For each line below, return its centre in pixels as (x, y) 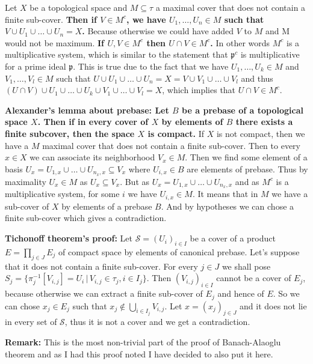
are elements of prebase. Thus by (247, 168)
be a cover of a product (233, 238)
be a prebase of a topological (243, 110)
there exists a (264, 122)
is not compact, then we (261, 133)
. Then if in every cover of (93, 122)
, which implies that (199, 90)
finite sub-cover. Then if (51, 19)
